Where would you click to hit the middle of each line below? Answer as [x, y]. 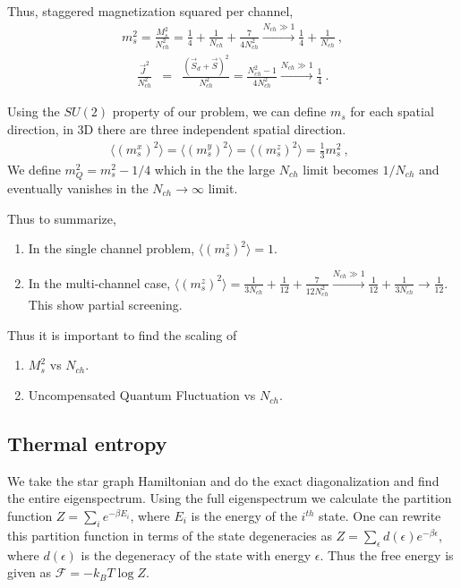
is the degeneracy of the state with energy [196, 554]
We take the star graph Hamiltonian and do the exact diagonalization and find [223, 480]
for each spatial [392, 111]
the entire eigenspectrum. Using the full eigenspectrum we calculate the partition [230, 498]
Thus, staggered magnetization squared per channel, [150, 11]
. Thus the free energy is [387, 554]
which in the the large [215, 169]
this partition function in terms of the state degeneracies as [170, 535]
